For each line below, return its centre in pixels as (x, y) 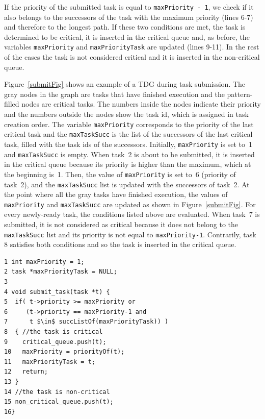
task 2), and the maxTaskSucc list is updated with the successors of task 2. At (127, 184)
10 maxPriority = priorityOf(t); (64, 352)
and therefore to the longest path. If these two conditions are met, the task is (125, 27)
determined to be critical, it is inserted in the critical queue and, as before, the (127, 36)
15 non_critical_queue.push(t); (59, 402)
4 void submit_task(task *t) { (57, 292)
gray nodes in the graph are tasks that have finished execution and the (114, 94)
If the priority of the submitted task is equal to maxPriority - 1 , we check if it (129, 7)
